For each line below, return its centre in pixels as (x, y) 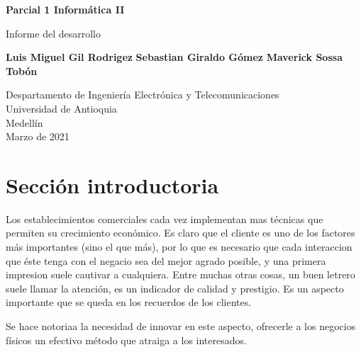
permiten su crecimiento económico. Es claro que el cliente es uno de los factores (180, 233)
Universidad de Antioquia (61, 108)
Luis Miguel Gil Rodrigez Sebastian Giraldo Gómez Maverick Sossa (174, 57)
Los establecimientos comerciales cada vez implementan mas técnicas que (165, 218)
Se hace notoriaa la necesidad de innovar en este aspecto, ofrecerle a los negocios (181, 326)
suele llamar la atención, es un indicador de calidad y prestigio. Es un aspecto (175, 288)
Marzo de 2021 (38, 136)
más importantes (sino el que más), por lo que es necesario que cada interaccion (179, 247)
